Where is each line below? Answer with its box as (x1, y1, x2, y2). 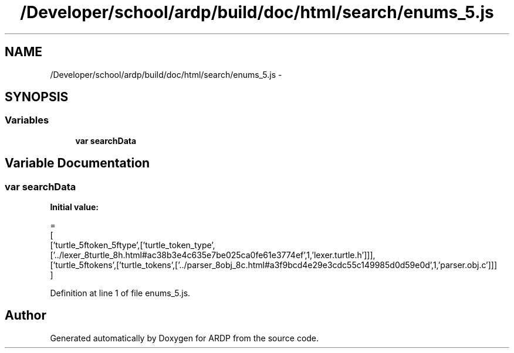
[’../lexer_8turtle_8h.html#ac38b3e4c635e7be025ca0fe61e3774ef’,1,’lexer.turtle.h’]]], (50, 250, 376, 261)
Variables (5, 114, 49, 126)
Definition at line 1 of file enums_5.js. (50, 288, 191, 299)
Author (5, 308, 46, 323)
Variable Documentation (5, 156, 150, 171)
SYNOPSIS (5, 90, 69, 105)
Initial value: (50, 202, 99, 213)
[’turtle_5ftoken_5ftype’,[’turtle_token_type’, (50, 240, 215, 251)
